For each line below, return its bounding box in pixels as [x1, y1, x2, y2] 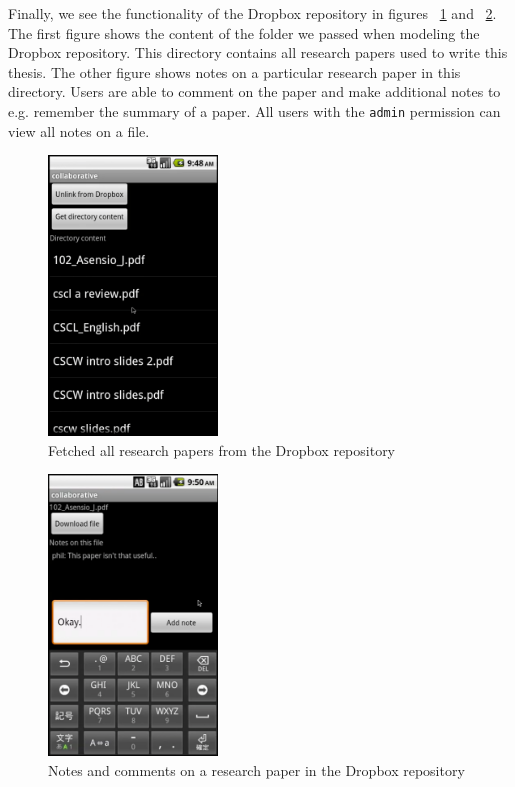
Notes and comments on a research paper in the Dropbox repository [48, 759, 465, 780]
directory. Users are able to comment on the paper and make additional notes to [8, 81, 501, 102]
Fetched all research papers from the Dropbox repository [48, 439, 396, 460]
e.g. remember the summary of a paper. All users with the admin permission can [8, 100, 501, 121]
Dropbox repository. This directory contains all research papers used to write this [8, 42, 508, 63]
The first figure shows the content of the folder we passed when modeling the [8, 22, 480, 43]
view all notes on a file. [8, 120, 150, 141]
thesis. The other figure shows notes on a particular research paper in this [8, 61, 461, 82]
